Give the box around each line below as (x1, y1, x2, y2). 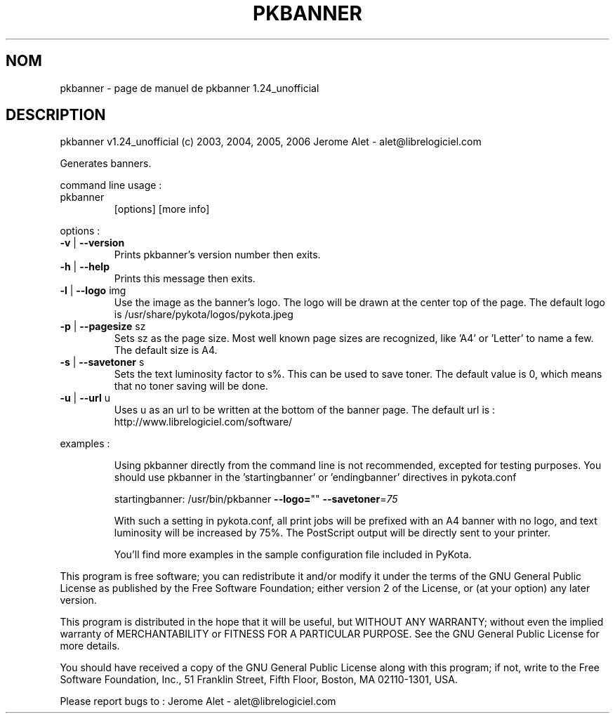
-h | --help (60, 260, 110, 273)
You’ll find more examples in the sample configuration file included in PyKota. (114, 548, 472, 561)
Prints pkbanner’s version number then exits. (114, 249, 321, 261)
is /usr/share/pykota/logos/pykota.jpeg (114, 308, 293, 321)
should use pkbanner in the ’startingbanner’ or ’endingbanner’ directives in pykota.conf (114, 471, 517, 484)
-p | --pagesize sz (60, 320, 146, 333)
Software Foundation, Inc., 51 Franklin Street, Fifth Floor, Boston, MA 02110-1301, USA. (60, 673, 458, 686)
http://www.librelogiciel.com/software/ (114, 416, 293, 428)
